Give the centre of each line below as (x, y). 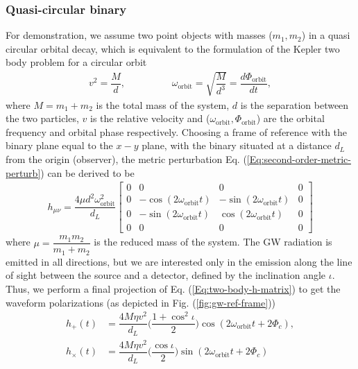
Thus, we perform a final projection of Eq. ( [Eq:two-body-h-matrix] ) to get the (173, 289)
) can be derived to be (87, 172)
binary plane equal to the (59, 145)
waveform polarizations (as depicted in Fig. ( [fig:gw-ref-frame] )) (141, 302)
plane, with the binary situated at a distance (237, 145)
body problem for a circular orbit (76, 62)
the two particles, (42, 118)
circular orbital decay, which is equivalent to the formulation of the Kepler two (173, 48)
